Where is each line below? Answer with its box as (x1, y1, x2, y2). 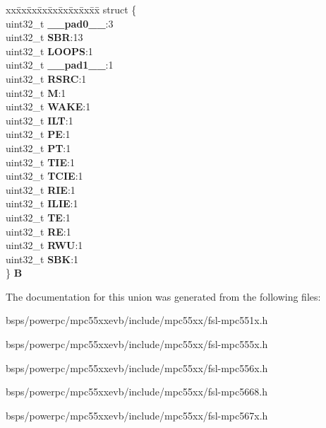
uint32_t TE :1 (6, 209, 71, 224)
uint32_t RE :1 (6, 224, 71, 238)
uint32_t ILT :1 (6, 112, 73, 127)
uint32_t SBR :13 (6, 30, 83, 45)
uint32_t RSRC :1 (6, 71, 87, 86)
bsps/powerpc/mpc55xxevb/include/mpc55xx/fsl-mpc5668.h (6, 384, 267, 399)
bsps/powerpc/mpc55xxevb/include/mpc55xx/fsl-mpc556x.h (6, 360, 268, 375)
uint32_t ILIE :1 (6, 196, 78, 211)
